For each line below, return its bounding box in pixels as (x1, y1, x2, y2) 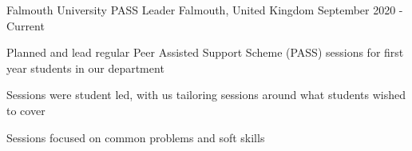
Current (6, 17, 45, 34)
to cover (6, 101, 46, 118)
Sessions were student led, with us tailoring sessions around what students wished (6, 86, 406, 103)
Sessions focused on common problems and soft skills (6, 129, 265, 145)
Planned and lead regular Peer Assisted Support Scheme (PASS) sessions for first (6, 44, 404, 61)
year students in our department (6, 59, 164, 76)
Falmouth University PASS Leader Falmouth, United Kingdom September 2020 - (6, 2, 403, 18)
